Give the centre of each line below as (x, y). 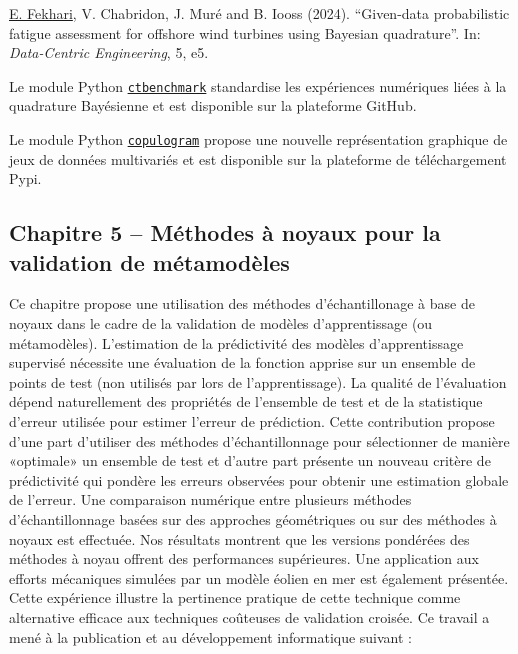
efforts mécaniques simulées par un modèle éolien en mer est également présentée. (259, 577)
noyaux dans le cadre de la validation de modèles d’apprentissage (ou (221, 323)
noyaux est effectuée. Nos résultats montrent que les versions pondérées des (239, 538)
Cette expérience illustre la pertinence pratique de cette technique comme (235, 597)
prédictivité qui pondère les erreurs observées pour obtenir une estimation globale (259, 479)
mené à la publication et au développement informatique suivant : (211, 636)
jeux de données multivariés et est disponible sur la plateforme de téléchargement (258, 158)
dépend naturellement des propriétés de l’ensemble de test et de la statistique (246, 401)
